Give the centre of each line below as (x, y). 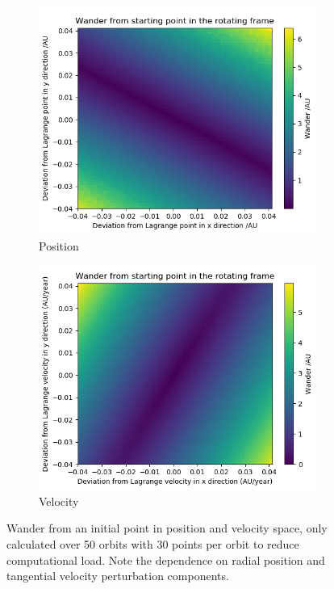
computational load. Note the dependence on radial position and (166, 560)
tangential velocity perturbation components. (118, 576)
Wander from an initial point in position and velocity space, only (167, 528)
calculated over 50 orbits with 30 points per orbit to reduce (153, 544)
